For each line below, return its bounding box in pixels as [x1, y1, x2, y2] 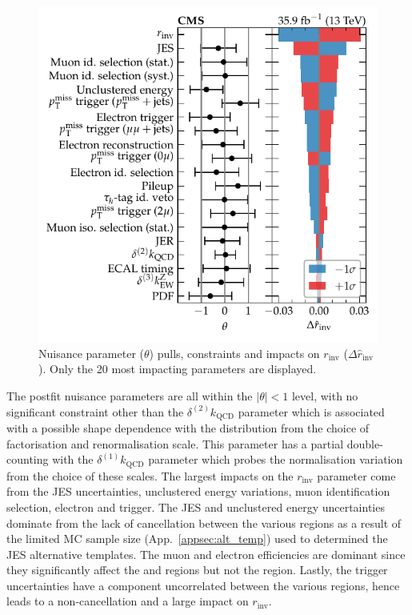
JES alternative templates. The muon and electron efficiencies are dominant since [6, 545, 406, 562]
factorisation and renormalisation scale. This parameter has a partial [6, 435, 344, 452]
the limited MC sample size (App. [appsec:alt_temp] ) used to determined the [6, 530, 388, 547]
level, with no [291, 388, 358, 404]
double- [346, 435, 383, 452]
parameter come [317, 467, 396, 484]
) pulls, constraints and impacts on [149, 344, 320, 361]
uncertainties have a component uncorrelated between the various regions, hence [6, 577, 400, 593]
